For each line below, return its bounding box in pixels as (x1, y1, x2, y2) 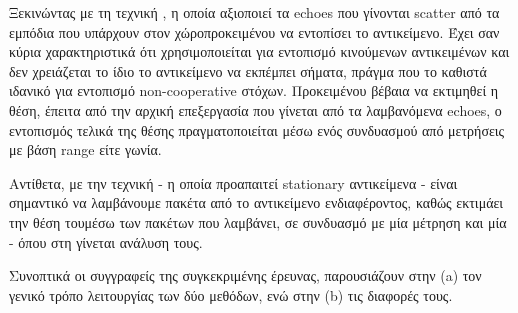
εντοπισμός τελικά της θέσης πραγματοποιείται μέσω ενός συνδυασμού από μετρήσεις (9, 119, 505, 140)
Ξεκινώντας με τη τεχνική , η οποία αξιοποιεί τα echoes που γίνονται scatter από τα (9, 2, 500, 22)
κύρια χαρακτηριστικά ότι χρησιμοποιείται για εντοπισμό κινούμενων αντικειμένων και (9, 41, 510, 62)
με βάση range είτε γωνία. (9, 139, 162, 160)
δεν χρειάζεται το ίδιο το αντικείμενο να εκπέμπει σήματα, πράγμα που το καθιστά (9, 60, 487, 81)
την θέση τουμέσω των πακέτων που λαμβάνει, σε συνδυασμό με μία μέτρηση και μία (9, 211, 507, 232)
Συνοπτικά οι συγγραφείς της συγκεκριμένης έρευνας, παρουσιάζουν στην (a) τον (9, 265, 482, 286)
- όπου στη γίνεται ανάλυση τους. (9, 231, 203, 252)
